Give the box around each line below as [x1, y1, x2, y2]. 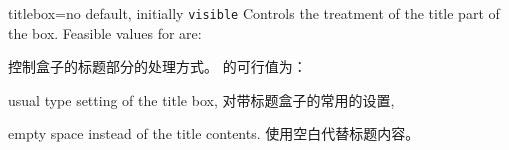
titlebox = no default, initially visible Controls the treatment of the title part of [8, 3, 500, 23]
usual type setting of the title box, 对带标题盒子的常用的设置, [8, 89, 395, 110]
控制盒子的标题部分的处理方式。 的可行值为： [8, 56, 307, 77]
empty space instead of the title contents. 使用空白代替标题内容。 [8, 123, 420, 144]
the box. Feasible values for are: [8, 22, 202, 43]
